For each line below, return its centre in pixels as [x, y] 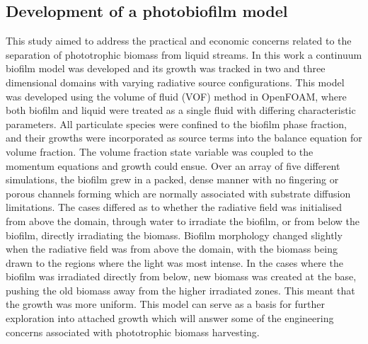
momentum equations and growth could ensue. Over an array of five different [173, 165]
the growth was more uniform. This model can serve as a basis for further [166, 304]
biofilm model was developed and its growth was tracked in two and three [166, 68]
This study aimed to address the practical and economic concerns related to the [179, 41]
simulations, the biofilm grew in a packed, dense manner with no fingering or [172, 179]
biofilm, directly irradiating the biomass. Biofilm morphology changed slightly [174, 235]
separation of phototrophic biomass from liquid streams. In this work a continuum [184, 54]
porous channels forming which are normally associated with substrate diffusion [178, 193]
